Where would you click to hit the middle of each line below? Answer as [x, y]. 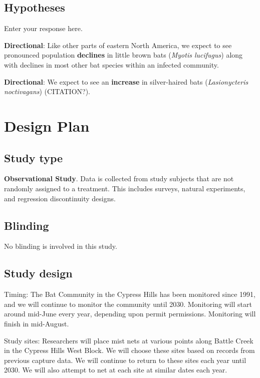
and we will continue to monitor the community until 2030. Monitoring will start [128, 304]
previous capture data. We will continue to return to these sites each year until [125, 360]
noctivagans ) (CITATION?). [47, 91]
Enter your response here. [43, 28]
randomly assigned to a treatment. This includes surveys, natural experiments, [125, 188]
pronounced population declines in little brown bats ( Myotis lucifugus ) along [123, 55]
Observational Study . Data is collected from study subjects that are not [119, 178]
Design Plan [47, 125]
